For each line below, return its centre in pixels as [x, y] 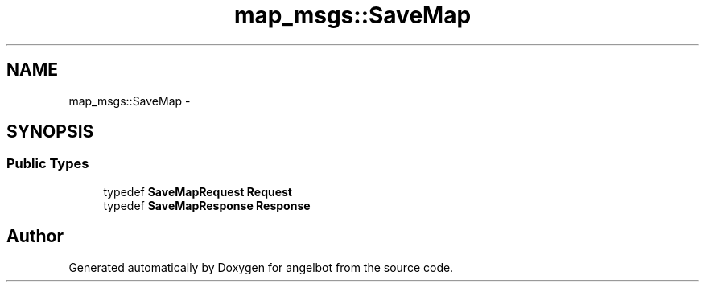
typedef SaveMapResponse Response [207, 205]
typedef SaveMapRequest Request [198, 191]
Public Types [48, 164]
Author [35, 237]
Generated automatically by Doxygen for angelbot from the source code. [261, 267]
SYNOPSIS [50, 132]
